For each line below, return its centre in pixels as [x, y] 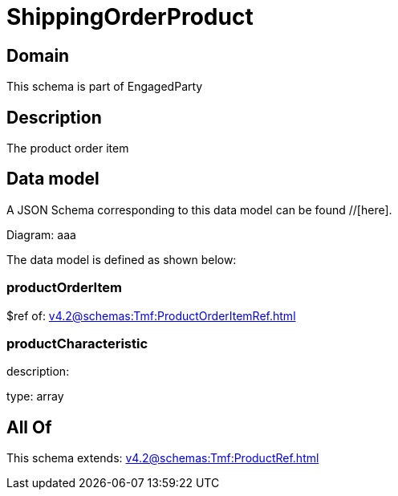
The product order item [68, 148]
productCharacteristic [77, 343]
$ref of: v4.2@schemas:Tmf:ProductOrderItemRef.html [151, 315]
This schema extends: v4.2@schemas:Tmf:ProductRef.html [163, 458]
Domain [38, 55]
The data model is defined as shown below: [122, 259]
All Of [29, 427]
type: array [35, 396]
